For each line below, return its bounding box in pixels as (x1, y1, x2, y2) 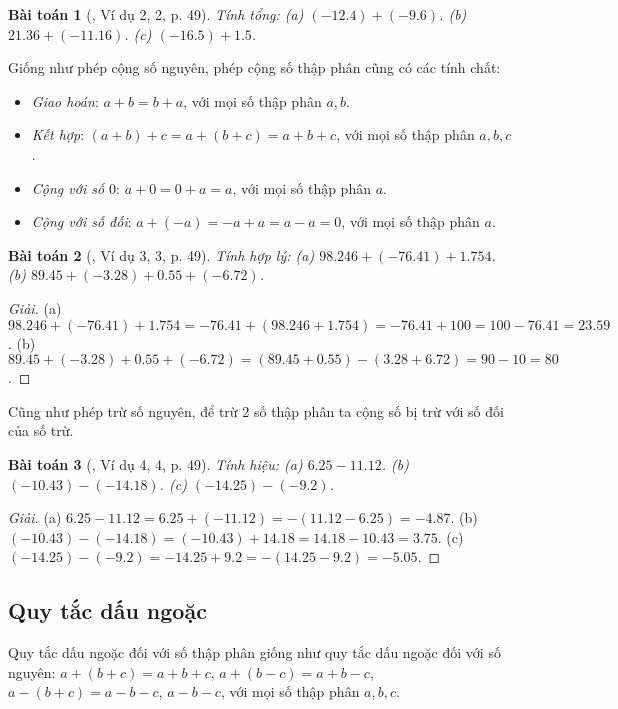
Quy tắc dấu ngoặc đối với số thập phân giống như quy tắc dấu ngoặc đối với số (8, 642, 501, 663)
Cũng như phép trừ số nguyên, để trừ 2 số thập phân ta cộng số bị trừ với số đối (8, 400, 504, 421)
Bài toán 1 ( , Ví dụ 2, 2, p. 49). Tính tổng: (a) (8, 4, 304, 24)
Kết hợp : (31, 124, 85, 145)
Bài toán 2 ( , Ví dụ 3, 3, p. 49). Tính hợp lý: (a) (8, 244, 315, 265)
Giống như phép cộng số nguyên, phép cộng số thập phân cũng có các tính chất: (8, 57, 501, 78)
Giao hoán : (31, 90, 99, 111)
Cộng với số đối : (31, 211, 132, 232)
